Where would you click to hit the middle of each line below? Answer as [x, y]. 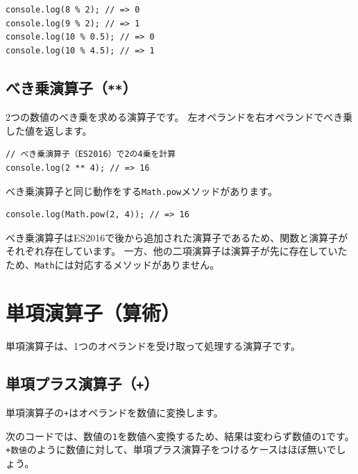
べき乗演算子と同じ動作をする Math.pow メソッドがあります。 [142, 191]
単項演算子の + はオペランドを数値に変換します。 [114, 413]
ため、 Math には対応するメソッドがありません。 [113, 264]
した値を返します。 [49, 130]
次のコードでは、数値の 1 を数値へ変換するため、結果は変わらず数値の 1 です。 [180, 435]
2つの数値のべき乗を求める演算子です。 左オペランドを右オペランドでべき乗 [179, 117]
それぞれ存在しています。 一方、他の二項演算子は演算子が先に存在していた [177, 251]
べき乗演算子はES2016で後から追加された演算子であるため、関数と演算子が [177, 237]
